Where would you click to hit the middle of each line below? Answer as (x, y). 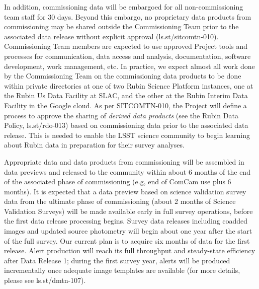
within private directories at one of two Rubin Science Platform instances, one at (129, 85)
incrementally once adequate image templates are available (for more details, (122, 270)
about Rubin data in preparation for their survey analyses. (94, 145)
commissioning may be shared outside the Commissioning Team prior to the (121, 26)
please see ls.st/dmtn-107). (45, 280)
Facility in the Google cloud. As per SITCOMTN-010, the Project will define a (125, 105)
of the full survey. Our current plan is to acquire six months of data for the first (127, 240)
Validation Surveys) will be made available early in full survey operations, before (128, 211)
